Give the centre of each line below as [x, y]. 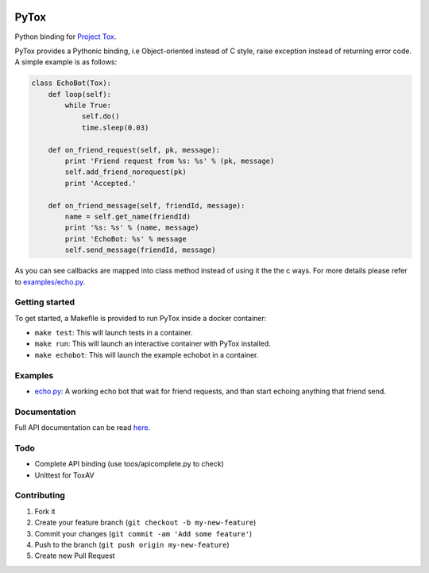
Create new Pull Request [75, 556]
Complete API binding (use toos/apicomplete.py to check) [129, 464]
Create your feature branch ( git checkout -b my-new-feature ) [145, 523]
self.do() [100, 116]
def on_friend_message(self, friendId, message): [147, 205]
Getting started [45, 302]
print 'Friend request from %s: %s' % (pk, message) [170, 161]
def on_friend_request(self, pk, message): [134, 150]
